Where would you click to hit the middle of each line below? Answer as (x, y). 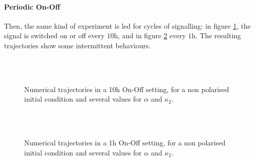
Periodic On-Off (32, 6)
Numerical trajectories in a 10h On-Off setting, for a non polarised (127, 89)
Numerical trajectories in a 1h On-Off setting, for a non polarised (125, 143)
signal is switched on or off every (54, 35)
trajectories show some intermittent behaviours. (77, 45)
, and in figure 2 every (152, 35)
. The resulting (218, 35)
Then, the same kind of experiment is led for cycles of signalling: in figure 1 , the (127, 25)
